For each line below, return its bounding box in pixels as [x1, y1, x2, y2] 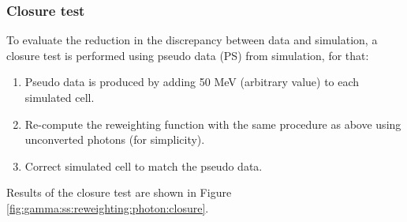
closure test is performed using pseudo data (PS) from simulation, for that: [6, 47, 369, 63]
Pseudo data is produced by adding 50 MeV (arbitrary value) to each [24, 73, 360, 90]
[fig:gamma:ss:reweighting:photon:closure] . [6, 199, 209, 216]
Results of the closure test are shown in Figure [6, 184, 232, 201]
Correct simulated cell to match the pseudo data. [24, 157, 263, 174]
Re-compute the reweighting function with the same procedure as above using [24, 115, 401, 132]
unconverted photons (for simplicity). [24, 131, 205, 148]
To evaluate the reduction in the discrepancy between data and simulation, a [6, 32, 378, 48]
